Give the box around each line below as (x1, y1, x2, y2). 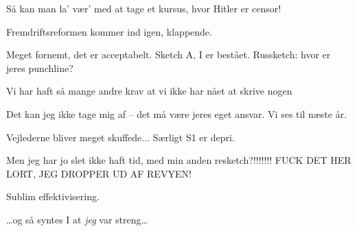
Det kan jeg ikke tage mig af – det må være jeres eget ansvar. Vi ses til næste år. (6, 106, 347, 121)
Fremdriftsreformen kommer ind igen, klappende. (6, 24, 212, 38)
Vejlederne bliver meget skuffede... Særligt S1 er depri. (6, 130, 235, 144)
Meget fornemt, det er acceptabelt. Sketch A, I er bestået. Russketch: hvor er (6, 47, 331, 62)
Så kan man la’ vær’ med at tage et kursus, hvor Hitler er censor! (6, 1, 281, 15)
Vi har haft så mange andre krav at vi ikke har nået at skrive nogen (6, 84, 292, 98)
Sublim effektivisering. (6, 189, 100, 204)
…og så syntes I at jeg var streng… (6, 212, 148, 226)
